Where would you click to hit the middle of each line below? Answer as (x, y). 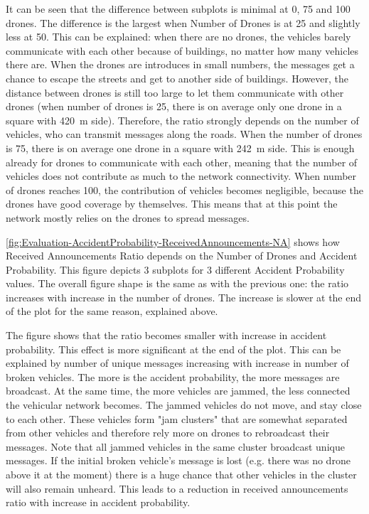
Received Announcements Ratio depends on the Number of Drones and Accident (182, 256)
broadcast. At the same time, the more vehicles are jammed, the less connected (178, 391)
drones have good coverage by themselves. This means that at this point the (172, 204)
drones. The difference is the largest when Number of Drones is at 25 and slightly (183, 22)
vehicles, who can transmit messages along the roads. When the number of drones (184, 134)
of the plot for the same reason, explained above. (112, 311)
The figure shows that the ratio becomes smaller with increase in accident (166, 335)
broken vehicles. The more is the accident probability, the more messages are (173, 376)
